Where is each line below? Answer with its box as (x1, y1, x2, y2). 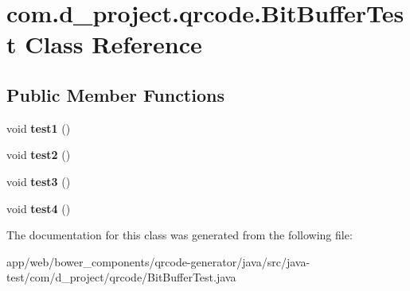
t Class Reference (6, 28, 202, 60)
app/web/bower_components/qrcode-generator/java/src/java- (6, 253, 310, 270)
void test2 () (6, 146, 71, 163)
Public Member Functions (6, 82, 225, 107)
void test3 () (6, 173, 71, 189)
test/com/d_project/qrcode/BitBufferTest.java (6, 269, 236, 285)
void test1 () (6, 119, 71, 136)
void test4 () (6, 200, 71, 216)
